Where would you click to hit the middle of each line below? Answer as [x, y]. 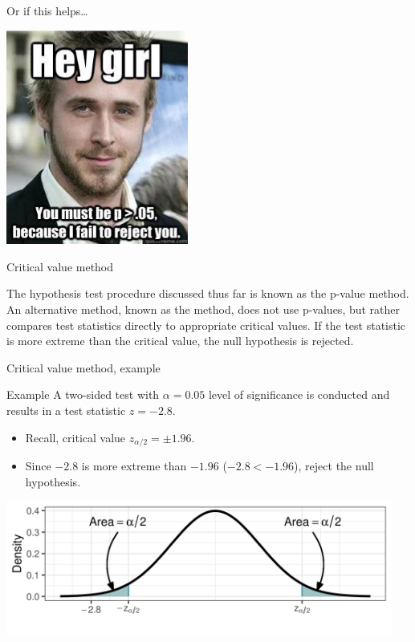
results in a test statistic [66, 410]
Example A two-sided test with [83, 394]
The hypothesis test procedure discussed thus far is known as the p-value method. [208, 293]
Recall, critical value [75, 437]
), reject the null [334, 466]
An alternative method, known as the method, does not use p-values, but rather [203, 309]
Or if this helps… [47, 10]
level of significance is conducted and [299, 394]
